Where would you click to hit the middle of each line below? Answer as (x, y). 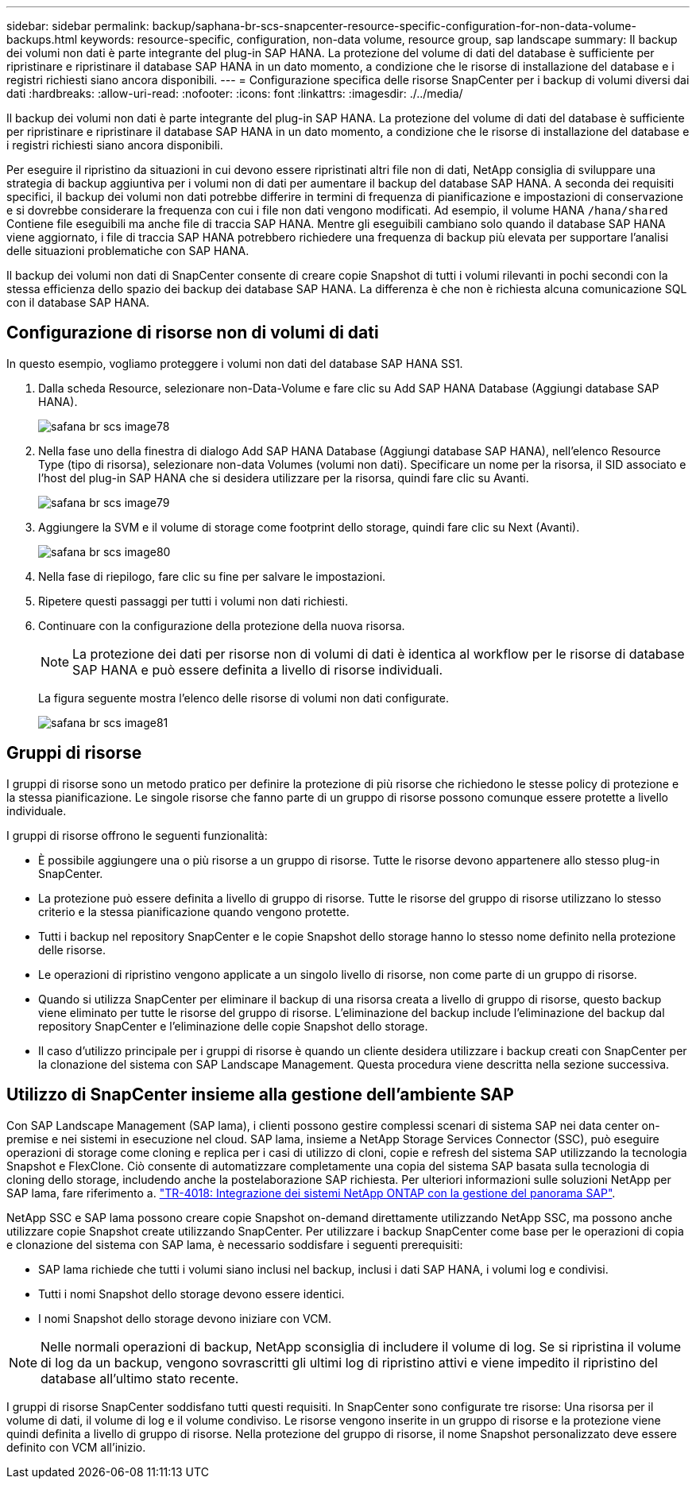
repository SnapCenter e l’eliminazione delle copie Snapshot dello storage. (233, 1026)
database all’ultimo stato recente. (140, 1378)
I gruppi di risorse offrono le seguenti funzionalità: (137, 835)
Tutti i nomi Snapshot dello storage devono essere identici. (191, 1294)
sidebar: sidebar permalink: (78, 26)
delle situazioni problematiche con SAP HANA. (128, 251)
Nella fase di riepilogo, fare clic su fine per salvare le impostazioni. (212, 576)
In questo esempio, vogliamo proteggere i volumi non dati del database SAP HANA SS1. (235, 363)
